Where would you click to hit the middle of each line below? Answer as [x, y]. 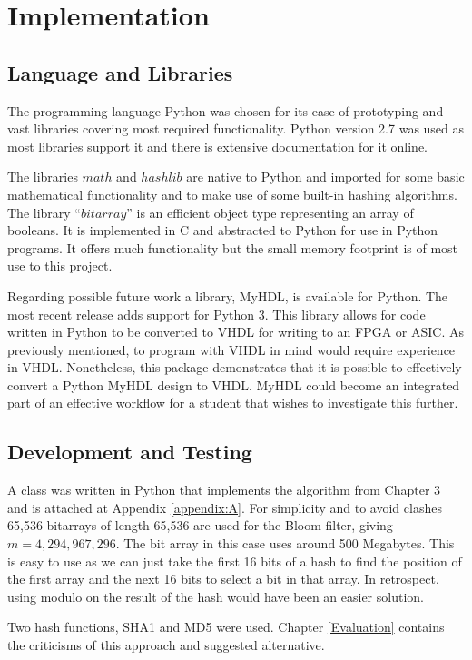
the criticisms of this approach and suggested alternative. [166, 645]
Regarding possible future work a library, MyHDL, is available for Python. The [228, 296]
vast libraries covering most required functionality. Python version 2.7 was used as [236, 128]
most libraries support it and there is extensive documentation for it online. [217, 146]
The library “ [44, 212]
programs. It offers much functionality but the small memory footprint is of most [233, 247]
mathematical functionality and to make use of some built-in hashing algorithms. [232, 194]
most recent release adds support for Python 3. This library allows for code [216, 314]
